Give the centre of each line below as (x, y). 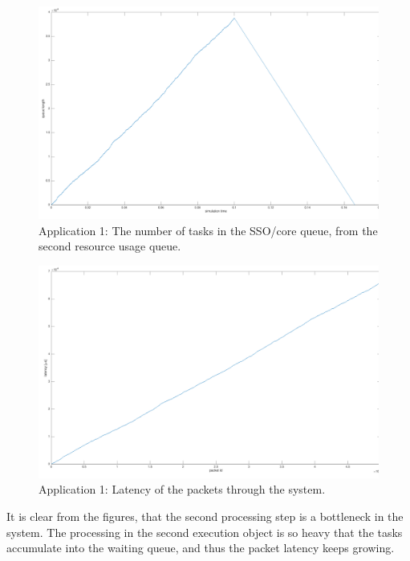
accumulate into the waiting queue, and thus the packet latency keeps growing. (201, 548)
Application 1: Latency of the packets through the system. (182, 489)
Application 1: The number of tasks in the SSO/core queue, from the (208, 230)
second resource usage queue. (110, 246)
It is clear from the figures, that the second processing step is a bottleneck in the (205, 516)
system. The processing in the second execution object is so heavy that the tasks (205, 532)
